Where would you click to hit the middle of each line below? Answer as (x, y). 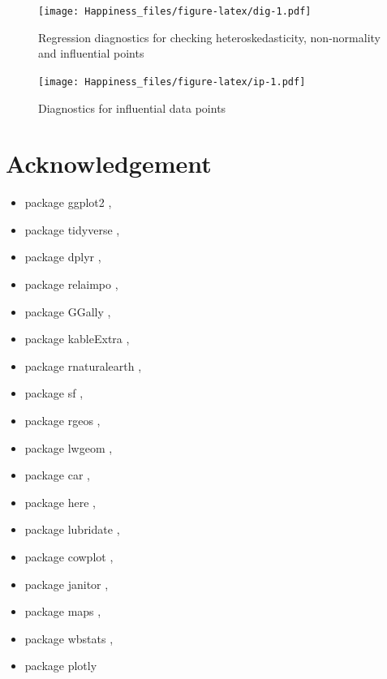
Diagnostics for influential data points (132, 107)
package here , (60, 502)
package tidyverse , (72, 229)
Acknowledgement (109, 163)
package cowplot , (69, 556)
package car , (57, 475)
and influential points (91, 53)
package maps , (63, 611)
